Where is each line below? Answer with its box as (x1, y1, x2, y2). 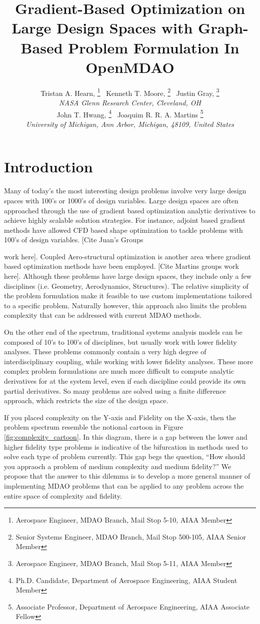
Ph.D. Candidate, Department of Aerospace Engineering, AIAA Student (15, 575, 237, 585)
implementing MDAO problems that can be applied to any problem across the (4, 480, 244, 491)
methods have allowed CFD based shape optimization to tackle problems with (4, 224, 243, 235)
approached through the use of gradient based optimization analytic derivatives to (4, 205, 255, 215)
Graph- (198, 17, 248, 38)
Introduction (4, 156, 93, 177)
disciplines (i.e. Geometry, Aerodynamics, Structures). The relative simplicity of (4, 280, 248, 291)
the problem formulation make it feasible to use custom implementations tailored (4, 290, 252, 301)
